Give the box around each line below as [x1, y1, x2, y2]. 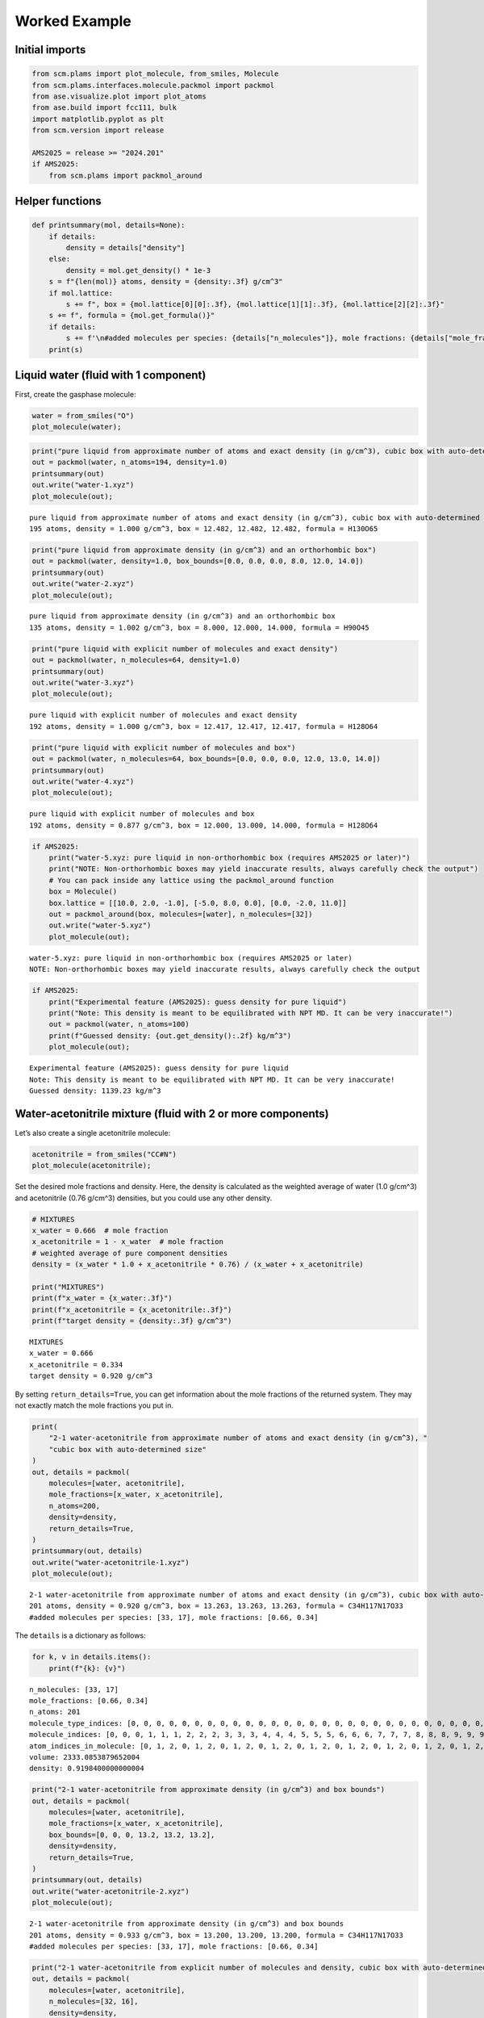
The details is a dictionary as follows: [15, 1631, 146, 1640]
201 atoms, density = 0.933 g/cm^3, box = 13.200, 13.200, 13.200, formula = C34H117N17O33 [29, 1930, 403, 1940]
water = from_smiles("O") [31, 412, 135, 421]
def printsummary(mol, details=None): [31, 220, 186, 230]
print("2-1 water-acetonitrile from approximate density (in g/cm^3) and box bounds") [31, 1785, 386, 1794]
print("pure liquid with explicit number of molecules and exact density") [31, 644, 339, 653]
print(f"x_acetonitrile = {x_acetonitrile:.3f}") [31, 1304, 232, 1314]
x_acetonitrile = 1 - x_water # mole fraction [31, 1237, 223, 1246]
